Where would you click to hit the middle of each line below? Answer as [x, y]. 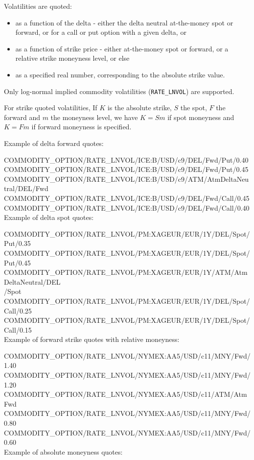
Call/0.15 [18, 329]
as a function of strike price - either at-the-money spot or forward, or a [122, 48]
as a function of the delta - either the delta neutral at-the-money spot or [124, 22]
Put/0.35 [17, 243]
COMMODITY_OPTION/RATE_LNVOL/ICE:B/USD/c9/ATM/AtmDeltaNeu [127, 179]
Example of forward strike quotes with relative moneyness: [92, 339]
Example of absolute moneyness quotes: [63, 451]
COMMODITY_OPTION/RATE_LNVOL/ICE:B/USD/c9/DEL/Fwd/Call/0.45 [127, 198]
